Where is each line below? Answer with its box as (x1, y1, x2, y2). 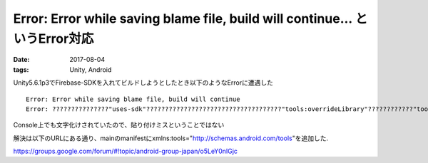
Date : (13, 56, 30, 64)
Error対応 (38, 31, 94, 46)
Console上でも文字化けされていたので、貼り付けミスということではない (13, 121, 225, 130)
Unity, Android (69, 65, 112, 74)
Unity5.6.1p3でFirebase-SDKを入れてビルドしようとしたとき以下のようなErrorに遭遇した (13, 78, 274, 87)
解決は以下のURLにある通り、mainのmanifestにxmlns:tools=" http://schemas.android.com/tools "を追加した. (13, 134, 328, 142)
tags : (13, 65, 29, 74)
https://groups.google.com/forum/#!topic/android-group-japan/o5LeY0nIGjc (13, 147, 238, 156)
